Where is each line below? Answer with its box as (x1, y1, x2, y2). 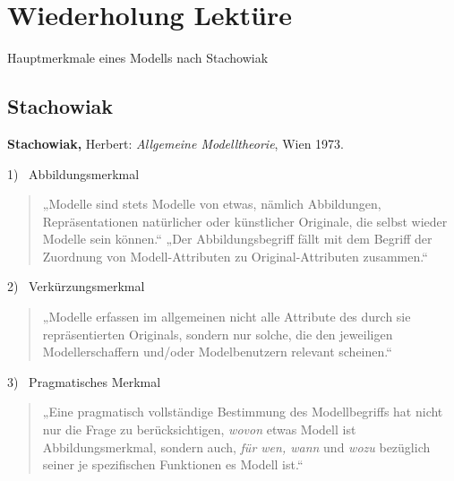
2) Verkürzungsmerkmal (7, 277, 145, 296)
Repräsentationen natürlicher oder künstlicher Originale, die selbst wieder (42, 211, 448, 230)
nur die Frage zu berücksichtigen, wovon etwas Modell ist (42, 420, 356, 439)
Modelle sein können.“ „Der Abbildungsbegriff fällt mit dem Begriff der (42, 229, 433, 248)
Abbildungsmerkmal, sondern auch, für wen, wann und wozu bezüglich (42, 437, 431, 456)
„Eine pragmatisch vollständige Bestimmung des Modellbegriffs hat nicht (42, 402, 443, 421)
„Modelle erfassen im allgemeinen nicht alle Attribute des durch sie (42, 307, 411, 326)
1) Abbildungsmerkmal (7, 164, 140, 183)
